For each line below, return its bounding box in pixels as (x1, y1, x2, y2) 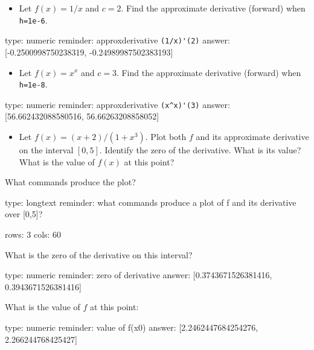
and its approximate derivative (196, 130, 309, 142)
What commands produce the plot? (5, 176, 136, 188)
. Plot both (145, 130, 187, 142)
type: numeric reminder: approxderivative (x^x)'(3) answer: (5, 98, 230, 110)
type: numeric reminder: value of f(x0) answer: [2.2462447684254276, (5, 320, 258, 333)
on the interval (19, 144, 74, 156)
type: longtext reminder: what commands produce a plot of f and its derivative (5, 196, 296, 208)
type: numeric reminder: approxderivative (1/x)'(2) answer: (5, 34, 230, 46)
